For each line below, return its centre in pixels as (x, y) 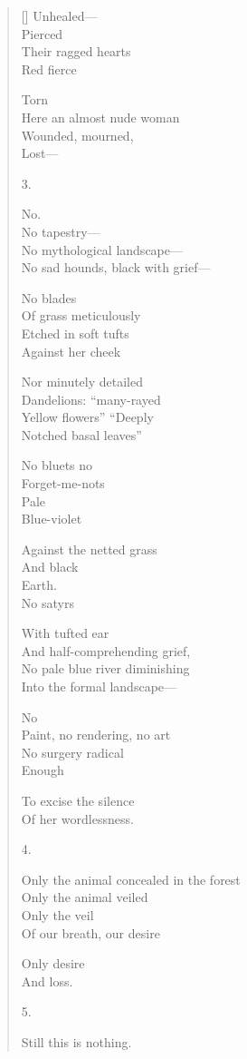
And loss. (47, 981)
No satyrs (47, 602)
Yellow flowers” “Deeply (87, 417)
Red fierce (49, 69)
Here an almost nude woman (100, 117)
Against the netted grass (89, 549)
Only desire (53, 963)
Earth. (39, 585)
